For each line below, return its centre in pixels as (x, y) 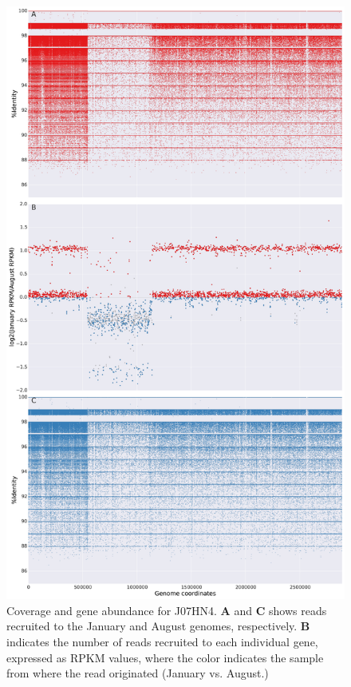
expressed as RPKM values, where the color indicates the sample (165, 657)
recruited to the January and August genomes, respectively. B (158, 626)
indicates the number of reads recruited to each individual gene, (162, 641)
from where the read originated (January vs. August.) (138, 673)
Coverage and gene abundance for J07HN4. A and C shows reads (167, 610)
